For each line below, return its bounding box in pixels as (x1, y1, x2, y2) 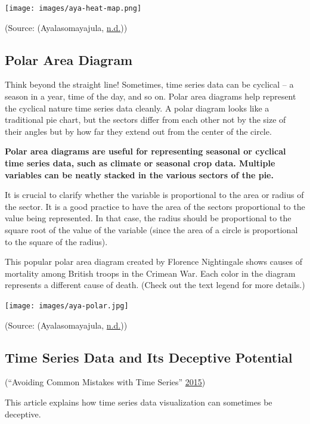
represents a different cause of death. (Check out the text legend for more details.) (5, 278, 305, 291)
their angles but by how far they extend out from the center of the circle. (5, 125, 272, 137)
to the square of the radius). (5, 235, 108, 247)
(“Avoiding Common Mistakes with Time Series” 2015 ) (5, 376, 206, 388)
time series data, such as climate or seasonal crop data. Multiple (5, 157, 275, 169)
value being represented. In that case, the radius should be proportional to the (5, 212, 292, 224)
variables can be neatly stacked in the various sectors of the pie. (5, 168, 274, 181)
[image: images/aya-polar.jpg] (5, 301, 129, 310)
